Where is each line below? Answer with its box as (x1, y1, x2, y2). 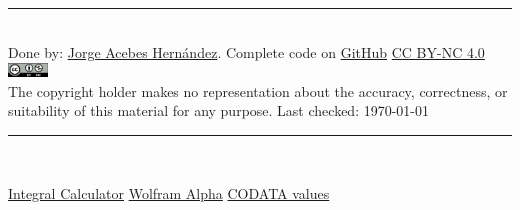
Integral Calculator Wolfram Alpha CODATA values (8, 182, 330, 203)
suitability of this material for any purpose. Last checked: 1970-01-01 (8, 100, 430, 121)
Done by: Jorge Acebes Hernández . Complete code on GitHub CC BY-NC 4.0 (8, 41, 485, 62)
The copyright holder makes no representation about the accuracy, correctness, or (8, 80, 508, 101)
